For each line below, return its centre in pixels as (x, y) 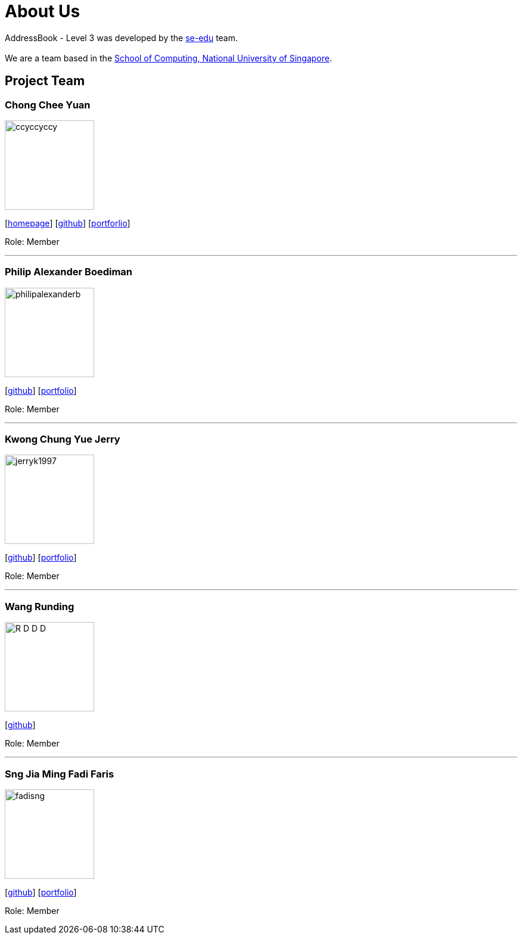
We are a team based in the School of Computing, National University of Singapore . (169, 58)
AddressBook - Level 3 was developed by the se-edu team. (122, 38)
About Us (43, 11)
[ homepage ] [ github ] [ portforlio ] (68, 223)
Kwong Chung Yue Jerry (63, 439)
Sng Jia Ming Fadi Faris (60, 774)
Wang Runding (40, 606)
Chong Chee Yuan (48, 105)
